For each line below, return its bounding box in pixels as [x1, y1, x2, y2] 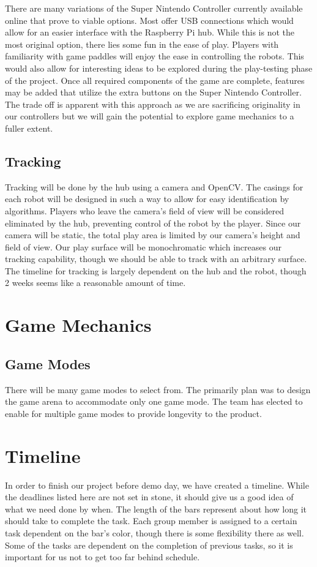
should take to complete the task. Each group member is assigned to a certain [5, 514, 297, 527]
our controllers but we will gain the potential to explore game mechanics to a [5, 110, 294, 122]
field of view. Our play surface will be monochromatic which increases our [5, 240, 282, 253]
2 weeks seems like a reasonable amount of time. [5, 276, 186, 289]
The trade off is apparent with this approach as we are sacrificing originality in [5, 97, 300, 110]
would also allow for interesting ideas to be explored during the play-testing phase [5, 61, 313, 74]
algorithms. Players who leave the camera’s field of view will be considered [5, 204, 285, 217]
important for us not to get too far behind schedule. [5, 550, 200, 563]
